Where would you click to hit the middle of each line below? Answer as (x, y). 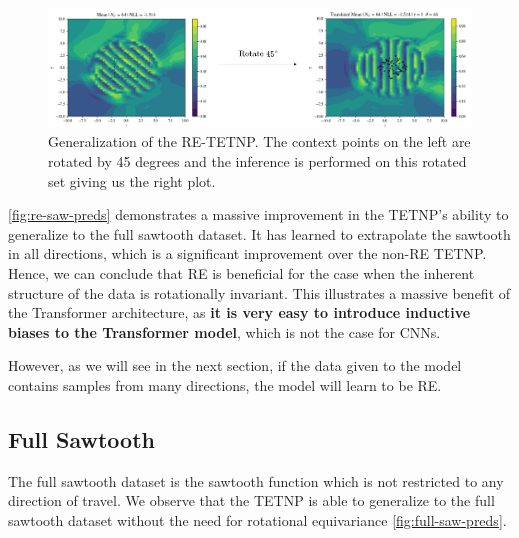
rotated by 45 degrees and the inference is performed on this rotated (257, 160)
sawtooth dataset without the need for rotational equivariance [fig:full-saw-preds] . (257, 519)
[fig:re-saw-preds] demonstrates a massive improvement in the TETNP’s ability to (258, 214)
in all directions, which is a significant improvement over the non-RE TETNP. (247, 253)
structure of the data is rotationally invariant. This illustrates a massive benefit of (259, 292)
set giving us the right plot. (132, 180)
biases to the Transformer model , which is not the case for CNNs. (224, 331)
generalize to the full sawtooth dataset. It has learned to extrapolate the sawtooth (259, 233)
